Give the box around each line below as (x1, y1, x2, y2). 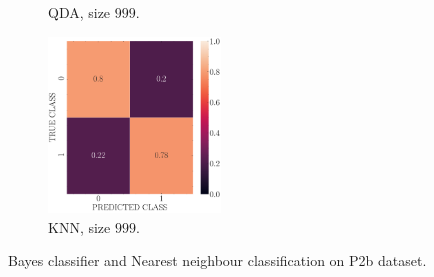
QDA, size (48, 2, 111, 22)
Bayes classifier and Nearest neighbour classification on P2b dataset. (8, 250, 427, 271)
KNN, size (48, 216, 111, 237)
